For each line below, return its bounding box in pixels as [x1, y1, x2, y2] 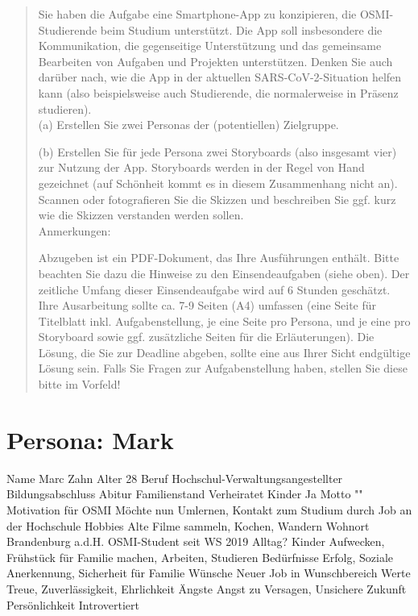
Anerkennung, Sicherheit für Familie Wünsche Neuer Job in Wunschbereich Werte [6, 564, 411, 581]
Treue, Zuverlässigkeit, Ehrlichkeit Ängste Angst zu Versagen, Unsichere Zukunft [6, 580, 407, 597]
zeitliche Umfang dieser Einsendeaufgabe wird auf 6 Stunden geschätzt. [38, 281, 391, 298]
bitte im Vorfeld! [38, 376, 121, 393]
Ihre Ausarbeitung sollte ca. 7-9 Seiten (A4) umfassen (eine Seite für [38, 297, 377, 314]
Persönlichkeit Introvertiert [6, 596, 139, 613]
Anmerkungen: [38, 222, 111, 239]
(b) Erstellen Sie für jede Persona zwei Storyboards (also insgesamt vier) [38, 143, 397, 160]
